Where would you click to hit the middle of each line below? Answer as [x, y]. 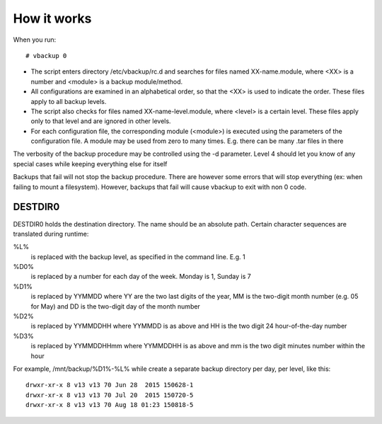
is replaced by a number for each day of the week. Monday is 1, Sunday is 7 [141, 277]
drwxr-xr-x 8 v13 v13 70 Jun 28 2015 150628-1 [110, 385]
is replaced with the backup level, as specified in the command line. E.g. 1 [138, 257]
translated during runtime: [51, 234]
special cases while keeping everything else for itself [90, 164]
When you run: [35, 40]
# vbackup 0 [46, 56]
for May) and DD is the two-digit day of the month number [116, 306]
